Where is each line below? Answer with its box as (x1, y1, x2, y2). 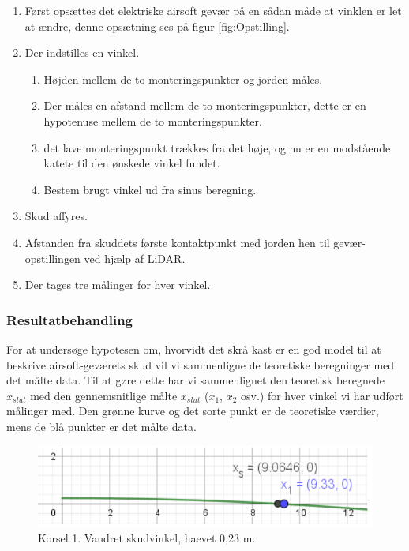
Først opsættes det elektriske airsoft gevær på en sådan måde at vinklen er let (24, 2, 402, 18)
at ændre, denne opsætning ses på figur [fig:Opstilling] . (24, 17, 290, 34)
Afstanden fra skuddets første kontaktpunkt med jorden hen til (24, 234, 330, 250)
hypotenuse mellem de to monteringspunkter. (43, 112, 262, 129)
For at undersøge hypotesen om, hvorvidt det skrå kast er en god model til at (6, 340, 381, 357)
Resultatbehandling (6, 309, 133, 329)
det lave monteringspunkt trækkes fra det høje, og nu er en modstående (43, 139, 391, 156)
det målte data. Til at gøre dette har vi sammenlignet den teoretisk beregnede (6, 372, 385, 388)
